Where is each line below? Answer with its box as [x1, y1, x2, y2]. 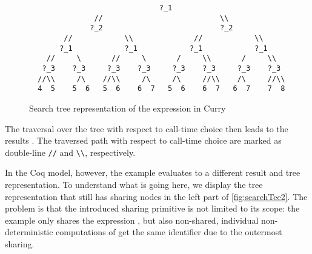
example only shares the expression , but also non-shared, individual [5, 213, 259, 226]
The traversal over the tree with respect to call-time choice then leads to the [5, 122, 288, 135]
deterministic [5, 226, 53, 238]
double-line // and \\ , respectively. [5, 145, 136, 158]
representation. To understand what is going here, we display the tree [5, 178, 263, 190]
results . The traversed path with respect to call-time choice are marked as [5, 134, 282, 147]
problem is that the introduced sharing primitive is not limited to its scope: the [5, 202, 300, 215]
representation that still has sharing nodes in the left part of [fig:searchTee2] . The [5, 190, 308, 202]
